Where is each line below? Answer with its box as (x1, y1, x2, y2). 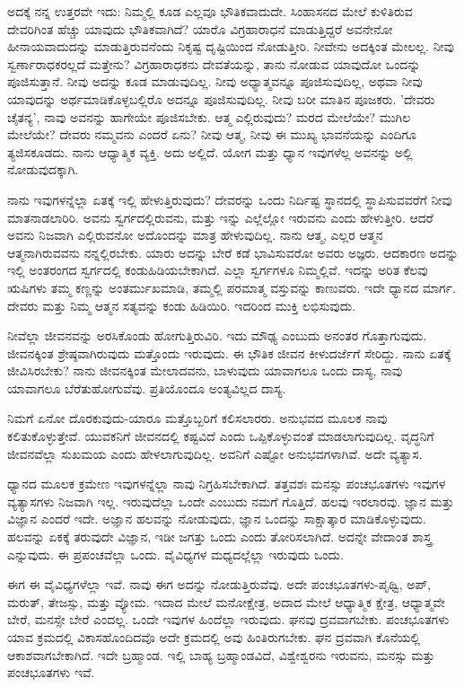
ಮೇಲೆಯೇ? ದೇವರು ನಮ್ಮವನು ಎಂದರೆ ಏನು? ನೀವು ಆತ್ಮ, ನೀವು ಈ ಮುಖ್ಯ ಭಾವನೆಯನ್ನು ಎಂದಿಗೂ (7, 125, 416, 144)
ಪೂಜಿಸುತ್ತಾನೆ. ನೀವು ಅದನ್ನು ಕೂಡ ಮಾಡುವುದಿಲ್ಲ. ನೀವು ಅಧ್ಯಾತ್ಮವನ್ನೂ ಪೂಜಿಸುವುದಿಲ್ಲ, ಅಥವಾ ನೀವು (7, 72, 423, 91)
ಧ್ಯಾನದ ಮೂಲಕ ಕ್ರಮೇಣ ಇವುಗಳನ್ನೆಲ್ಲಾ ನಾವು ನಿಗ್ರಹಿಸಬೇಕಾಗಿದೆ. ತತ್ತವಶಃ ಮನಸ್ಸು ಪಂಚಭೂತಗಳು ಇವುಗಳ (7, 474, 446, 493)
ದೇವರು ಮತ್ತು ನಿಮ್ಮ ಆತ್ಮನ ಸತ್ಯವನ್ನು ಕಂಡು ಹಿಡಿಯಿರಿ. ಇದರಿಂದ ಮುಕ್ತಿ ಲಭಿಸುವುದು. (7, 295, 356, 314)
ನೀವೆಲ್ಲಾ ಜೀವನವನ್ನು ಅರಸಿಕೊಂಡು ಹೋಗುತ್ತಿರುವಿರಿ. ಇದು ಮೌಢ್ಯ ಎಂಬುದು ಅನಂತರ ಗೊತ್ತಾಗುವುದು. (7, 326, 427, 345)
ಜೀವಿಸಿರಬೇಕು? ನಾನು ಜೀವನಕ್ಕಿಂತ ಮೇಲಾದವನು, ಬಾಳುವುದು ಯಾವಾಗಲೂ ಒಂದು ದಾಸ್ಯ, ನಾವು (7, 361, 403, 380)
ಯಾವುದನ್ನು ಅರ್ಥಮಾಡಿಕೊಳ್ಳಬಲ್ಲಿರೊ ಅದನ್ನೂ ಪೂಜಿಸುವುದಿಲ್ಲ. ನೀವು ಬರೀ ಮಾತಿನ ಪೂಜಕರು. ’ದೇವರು (7, 89, 435, 108)
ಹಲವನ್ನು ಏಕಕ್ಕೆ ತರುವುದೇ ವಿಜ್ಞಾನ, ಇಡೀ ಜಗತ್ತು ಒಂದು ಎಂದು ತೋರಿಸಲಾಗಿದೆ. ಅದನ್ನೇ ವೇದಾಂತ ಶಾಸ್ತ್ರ (7, 527, 433, 546)
